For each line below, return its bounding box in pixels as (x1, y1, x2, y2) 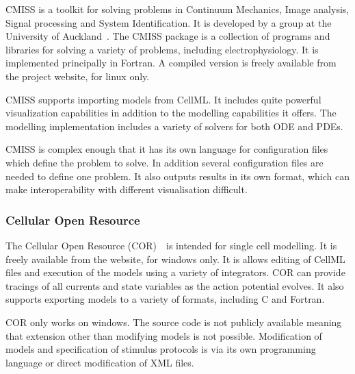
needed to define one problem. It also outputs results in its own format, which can (5, 169, 350, 183)
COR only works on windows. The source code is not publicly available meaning (5, 314, 342, 329)
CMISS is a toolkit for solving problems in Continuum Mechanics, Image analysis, (5, 2, 350, 16)
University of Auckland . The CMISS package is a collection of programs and (5, 29, 330, 43)
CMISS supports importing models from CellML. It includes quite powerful (5, 92, 321, 106)
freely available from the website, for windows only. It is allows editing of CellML (5, 251, 345, 266)
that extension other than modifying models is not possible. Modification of (5, 328, 322, 342)
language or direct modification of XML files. (5, 355, 194, 369)
